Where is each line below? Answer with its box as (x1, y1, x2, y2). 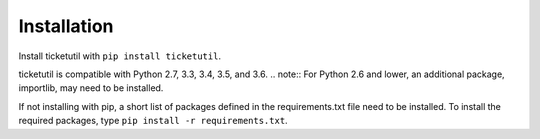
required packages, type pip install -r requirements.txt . (18, 115, 289, 127)
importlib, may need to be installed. (18, 82, 164, 94)
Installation (18, 15, 114, 37)
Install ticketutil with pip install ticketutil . (18, 50, 222, 62)
